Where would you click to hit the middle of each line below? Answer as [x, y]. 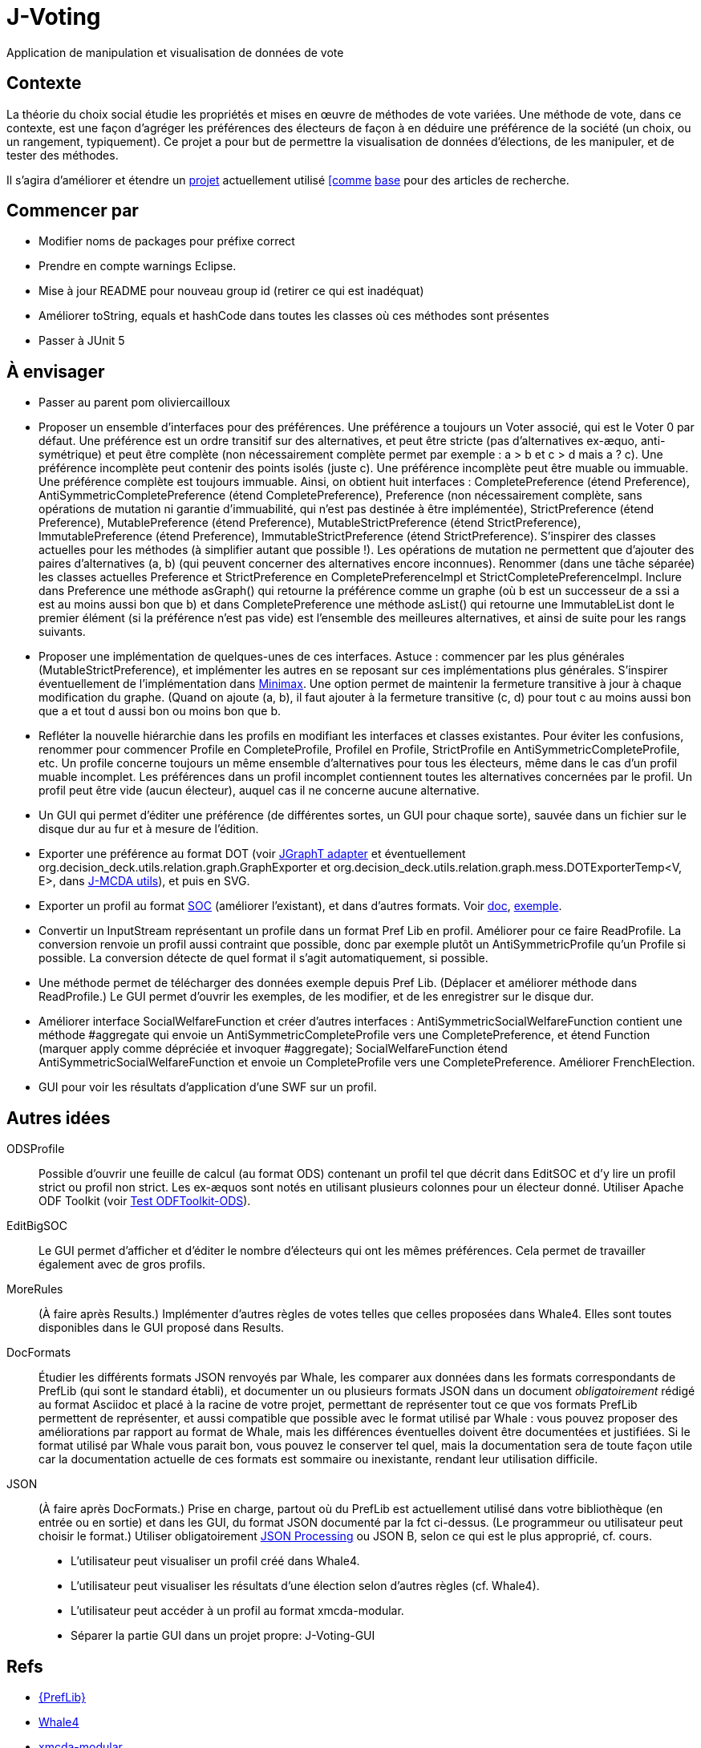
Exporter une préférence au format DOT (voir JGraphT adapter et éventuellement [252, 854]
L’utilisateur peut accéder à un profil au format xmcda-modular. [237, 1611]
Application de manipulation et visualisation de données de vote [175, 52]
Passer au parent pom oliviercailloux [134, 403]
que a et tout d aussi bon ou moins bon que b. [160, 711]
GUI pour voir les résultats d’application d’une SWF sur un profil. [208, 1087]
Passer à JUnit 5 [82, 341]
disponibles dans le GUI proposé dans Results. [162, 1328]
